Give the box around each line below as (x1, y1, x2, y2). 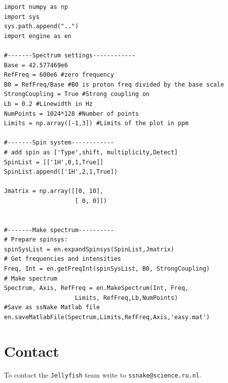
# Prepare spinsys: (4, 236, 68, 243)
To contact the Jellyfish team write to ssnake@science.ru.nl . (4, 369, 202, 380)
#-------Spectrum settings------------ (4, 51, 135, 59)
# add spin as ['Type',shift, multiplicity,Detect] (4, 148, 178, 156)
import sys (4, 13, 40, 20)
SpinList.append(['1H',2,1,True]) (4, 168, 118, 176)
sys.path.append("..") (4, 23, 79, 30)
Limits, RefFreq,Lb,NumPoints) (75, 294, 178, 301)
